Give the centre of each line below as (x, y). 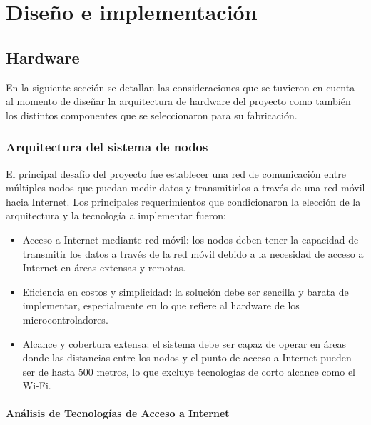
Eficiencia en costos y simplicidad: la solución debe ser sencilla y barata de (185, 291)
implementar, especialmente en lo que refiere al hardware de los (161, 305)
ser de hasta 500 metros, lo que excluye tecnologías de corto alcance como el (189, 371)
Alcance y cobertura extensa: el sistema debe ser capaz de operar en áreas (184, 343)
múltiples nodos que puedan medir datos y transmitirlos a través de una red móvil (185, 187)
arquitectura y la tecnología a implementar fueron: (116, 215)
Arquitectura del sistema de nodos (107, 147)
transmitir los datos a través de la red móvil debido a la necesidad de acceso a (193, 253)
